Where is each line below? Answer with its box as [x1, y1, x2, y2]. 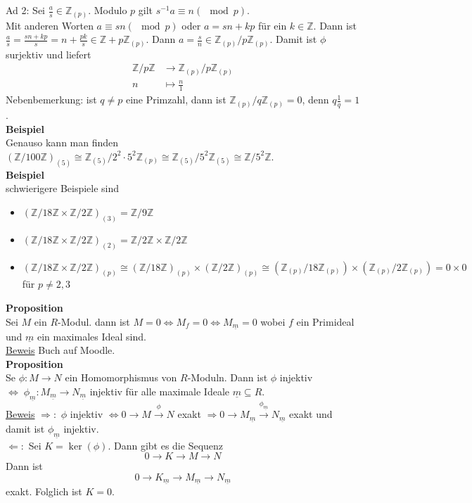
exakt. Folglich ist [6, 483, 82, 498]
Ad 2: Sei [6, 3, 45, 17]
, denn [302, 92, 329, 107]
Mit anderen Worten [6, 18, 94, 32]
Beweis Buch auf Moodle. [6, 343, 115, 357]
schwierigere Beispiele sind [6, 181, 120, 196]
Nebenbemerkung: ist [6, 92, 97, 107]
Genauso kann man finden [6, 135, 119, 150]
